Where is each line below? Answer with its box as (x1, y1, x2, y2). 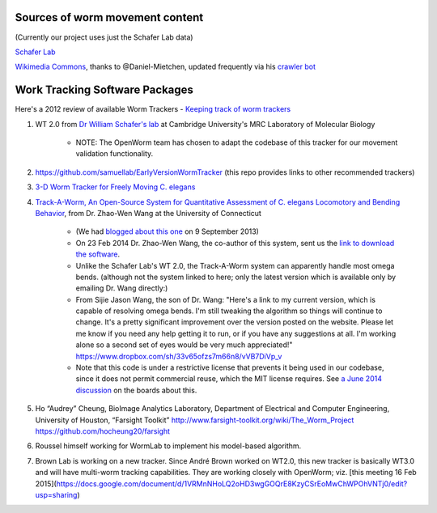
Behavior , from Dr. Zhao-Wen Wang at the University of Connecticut (35, 208, 262, 218)
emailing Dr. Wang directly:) (75, 283, 168, 293)
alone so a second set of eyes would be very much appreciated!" (75, 340, 293, 350)
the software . (75, 249, 121, 259)
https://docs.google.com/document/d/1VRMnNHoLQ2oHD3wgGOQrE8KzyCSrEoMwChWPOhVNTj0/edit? (56, 478, 408, 489)
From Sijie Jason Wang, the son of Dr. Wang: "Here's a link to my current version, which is (75, 295, 376, 304)
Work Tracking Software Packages (15, 83, 194, 97)
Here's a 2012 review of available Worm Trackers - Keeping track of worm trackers (15, 104, 291, 114)
